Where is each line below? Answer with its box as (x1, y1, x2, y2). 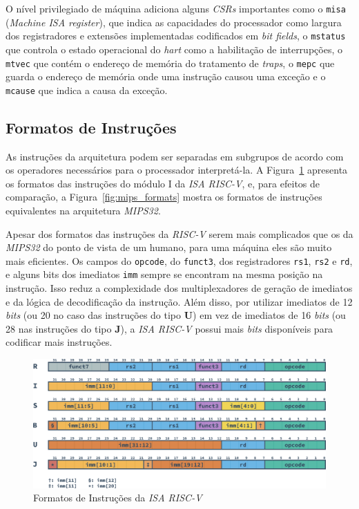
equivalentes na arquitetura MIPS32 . (6, 203, 161, 217)
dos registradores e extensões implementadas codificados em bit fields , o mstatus (6, 28, 346, 43)
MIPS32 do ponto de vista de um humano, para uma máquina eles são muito (6, 240, 332, 254)
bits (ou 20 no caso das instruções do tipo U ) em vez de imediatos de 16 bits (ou (6, 308, 346, 322)
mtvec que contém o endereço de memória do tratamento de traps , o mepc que (6, 55, 335, 70)
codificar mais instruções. (6, 335, 113, 349)
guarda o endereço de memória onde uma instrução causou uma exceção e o (6, 69, 326, 84)
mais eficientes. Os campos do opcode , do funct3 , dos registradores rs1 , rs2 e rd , (6, 253, 353, 268)
